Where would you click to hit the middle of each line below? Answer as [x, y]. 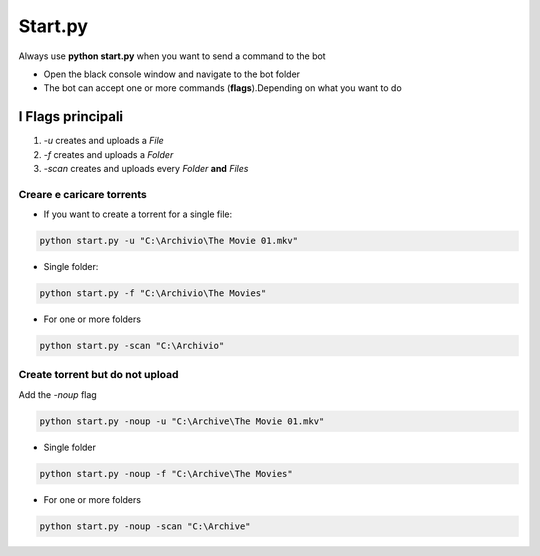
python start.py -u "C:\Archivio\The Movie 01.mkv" [169, 241]
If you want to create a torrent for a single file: [138, 214]
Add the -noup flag [57, 394]
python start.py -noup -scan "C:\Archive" [145, 526]
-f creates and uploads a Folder [108, 154]
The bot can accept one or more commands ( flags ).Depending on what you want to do [222, 88]
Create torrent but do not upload [98, 375]
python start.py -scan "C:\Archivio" [132, 346]
